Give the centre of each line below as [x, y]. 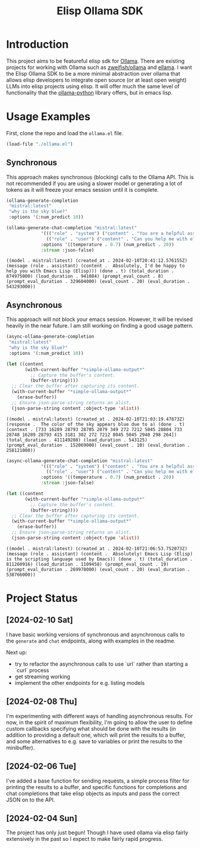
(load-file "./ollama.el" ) [40, 144]
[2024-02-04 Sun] [42, 818]
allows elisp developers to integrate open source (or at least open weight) [96, 80]
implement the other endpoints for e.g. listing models [80, 682]
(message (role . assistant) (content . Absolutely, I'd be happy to [96, 266]
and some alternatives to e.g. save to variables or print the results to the [94, 741]
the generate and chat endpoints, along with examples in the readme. [91, 641]
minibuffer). [21, 747]
